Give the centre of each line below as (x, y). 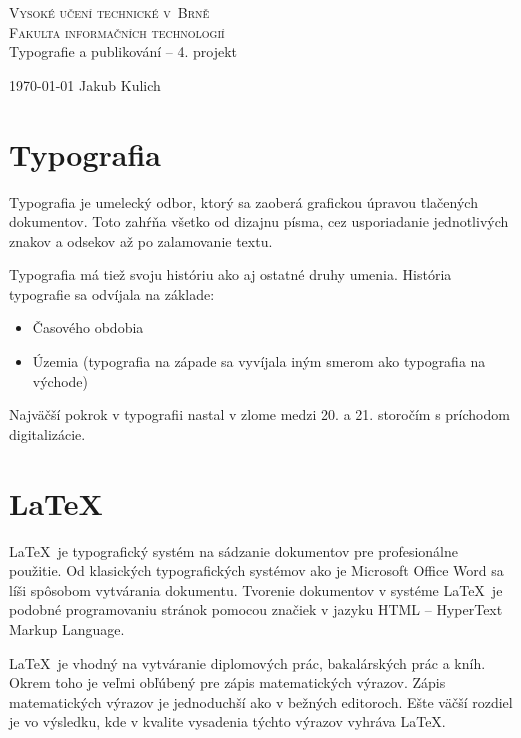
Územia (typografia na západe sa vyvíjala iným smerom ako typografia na (259, 361)
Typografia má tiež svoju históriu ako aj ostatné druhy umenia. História (230, 274)
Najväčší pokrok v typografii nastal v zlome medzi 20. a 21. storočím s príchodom (259, 414)
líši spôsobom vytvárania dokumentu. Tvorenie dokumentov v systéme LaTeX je (256, 589)
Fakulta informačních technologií (117, 31)
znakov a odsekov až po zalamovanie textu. (141, 240)
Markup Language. (67, 628)
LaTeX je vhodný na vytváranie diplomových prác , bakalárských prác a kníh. (247, 662)
